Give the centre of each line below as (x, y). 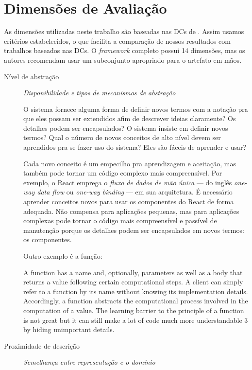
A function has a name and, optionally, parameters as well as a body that (133, 272)
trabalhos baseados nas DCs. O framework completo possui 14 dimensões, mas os (125, 50)
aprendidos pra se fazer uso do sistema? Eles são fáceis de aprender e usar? (135, 147)
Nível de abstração (32, 76)
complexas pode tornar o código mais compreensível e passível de (120, 220)
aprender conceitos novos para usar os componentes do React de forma (129, 202)
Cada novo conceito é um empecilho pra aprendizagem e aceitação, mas (130, 163)
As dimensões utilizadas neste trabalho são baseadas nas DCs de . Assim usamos (124, 31)
